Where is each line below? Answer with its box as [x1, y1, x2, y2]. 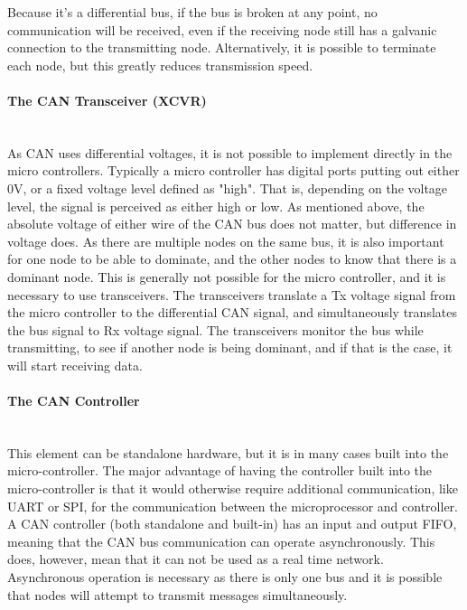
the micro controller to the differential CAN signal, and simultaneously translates [7, 303, 457, 322]
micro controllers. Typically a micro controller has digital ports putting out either [7, 161, 460, 180]
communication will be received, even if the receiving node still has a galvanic [7, 20, 437, 39]
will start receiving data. [7, 355, 143, 374]
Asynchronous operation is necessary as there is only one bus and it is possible [7, 568, 443, 587]
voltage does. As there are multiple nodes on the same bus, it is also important [7, 231, 444, 250]
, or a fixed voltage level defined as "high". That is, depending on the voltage [23, 178, 448, 197]
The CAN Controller [7, 391, 140, 410]
